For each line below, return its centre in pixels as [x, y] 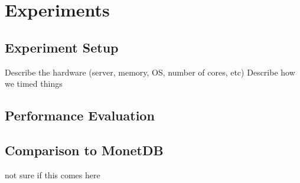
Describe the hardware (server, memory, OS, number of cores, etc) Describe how [150, 72]
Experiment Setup [62, 47]
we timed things [34, 84]
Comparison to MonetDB [84, 150]
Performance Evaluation [80, 115]
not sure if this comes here [53, 174]
